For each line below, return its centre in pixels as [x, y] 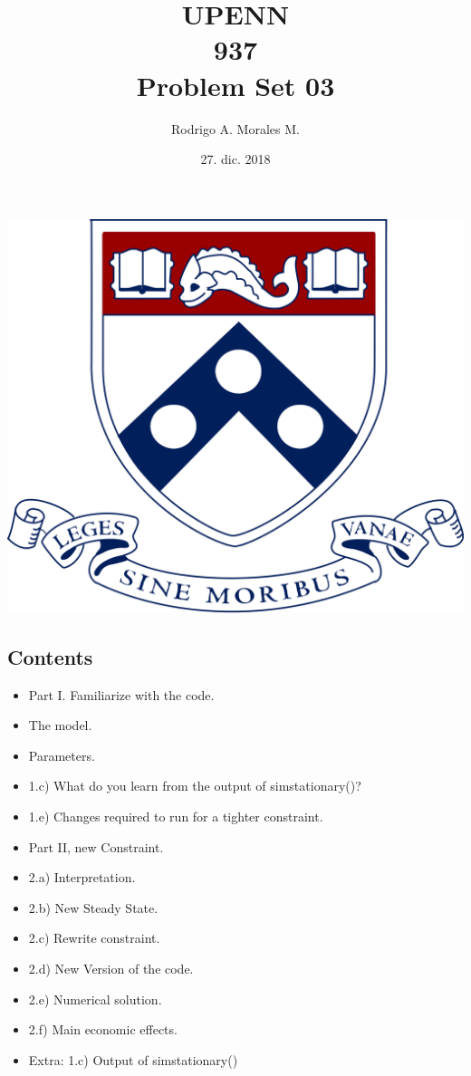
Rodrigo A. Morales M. [235, 128]
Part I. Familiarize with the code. [121, 694]
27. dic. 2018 [235, 159]
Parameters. [62, 755]
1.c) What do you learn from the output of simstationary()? [195, 786]
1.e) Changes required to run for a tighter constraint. [176, 816]
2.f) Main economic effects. [103, 1029]
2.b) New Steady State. [93, 907]
